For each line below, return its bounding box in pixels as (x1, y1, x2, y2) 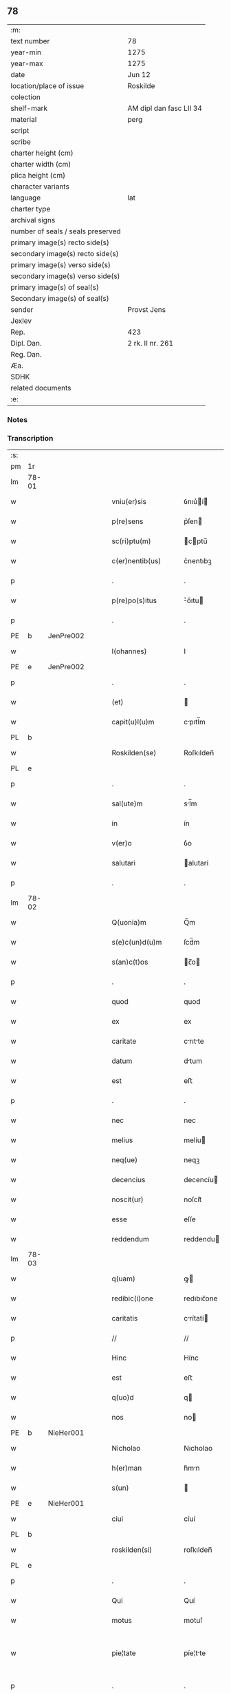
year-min (10, 48, 41, 57)
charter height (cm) (10, 148, 74, 158)
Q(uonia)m (111, 918, 146, 927)
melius (111, 1135, 133, 1145)
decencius (111, 1175, 146, 1185)
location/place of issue (10, 81, 85, 90)
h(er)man (111, 1463, 142, 1473)
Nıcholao (183, 1444, 213, 1453)
